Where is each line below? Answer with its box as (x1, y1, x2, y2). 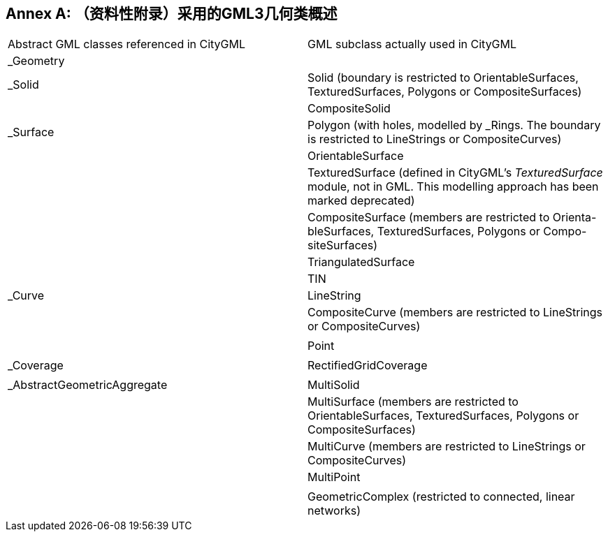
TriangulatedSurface (307, 255, 415, 270)
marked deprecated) (307, 193, 415, 208)
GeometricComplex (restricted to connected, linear (307, 490, 575, 504)
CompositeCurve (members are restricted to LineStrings (307, 305, 603, 320)
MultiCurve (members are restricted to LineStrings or (307, 439, 586, 454)
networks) (307, 503, 361, 518)
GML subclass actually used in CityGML (307, 37, 517, 52)
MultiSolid (307, 378, 360, 392)
